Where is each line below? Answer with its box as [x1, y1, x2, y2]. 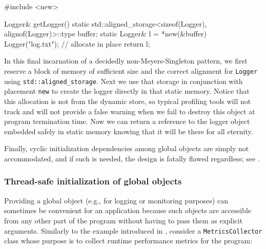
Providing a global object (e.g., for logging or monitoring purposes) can [4, 195, 228, 205]
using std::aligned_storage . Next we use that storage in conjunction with [4, 75, 243, 86]
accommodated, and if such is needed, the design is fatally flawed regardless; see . [4, 153, 260, 163]
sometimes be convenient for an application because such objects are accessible [4, 205, 251, 216]
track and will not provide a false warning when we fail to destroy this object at [4, 106, 255, 116]
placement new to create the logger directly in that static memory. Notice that [4, 86, 250, 96]
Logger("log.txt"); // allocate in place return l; [4, 38, 150, 49]
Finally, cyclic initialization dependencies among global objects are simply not [4, 143, 249, 154]
